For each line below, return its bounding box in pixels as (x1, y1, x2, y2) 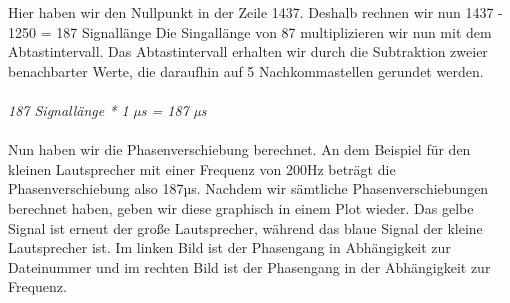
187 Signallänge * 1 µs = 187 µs (8, 99, 207, 120)
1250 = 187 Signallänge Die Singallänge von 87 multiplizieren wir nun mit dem (8, 21, 492, 42)
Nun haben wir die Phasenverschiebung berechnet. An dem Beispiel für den (8, 139, 471, 160)
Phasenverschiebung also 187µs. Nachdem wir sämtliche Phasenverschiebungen (8, 178, 489, 199)
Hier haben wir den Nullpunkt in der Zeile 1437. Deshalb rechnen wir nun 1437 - (8, 2, 503, 22)
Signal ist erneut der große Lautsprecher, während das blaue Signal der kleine (8, 217, 483, 238)
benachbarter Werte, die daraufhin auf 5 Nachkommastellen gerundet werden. (8, 60, 484, 81)
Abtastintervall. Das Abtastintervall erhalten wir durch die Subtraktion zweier (8, 41, 488, 62)
